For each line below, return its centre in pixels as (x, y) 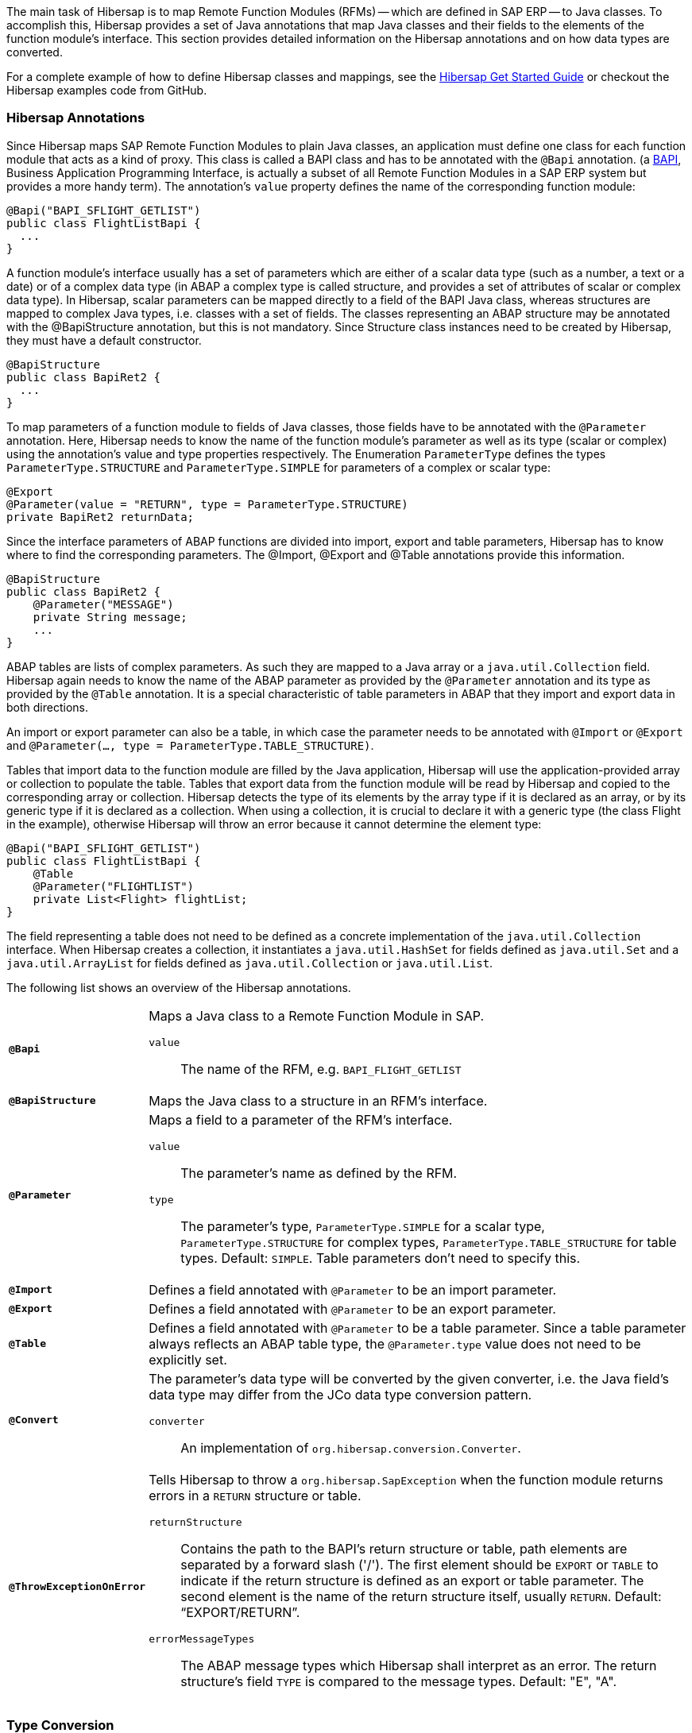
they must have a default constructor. (104, 340)
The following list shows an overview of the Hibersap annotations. (179, 987)
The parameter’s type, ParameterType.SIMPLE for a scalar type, (363, 1226)
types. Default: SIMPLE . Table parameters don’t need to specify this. (381, 1258)
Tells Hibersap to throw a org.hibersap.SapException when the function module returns (406, 1479)
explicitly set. (188, 1359)
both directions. (47, 707)
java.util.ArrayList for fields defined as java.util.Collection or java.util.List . (250, 963)
